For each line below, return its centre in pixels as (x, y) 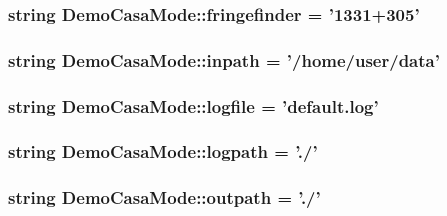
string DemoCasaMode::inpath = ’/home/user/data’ (224, 59)
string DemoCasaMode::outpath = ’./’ (164, 197)
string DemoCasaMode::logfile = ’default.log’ (193, 105)
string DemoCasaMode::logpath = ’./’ (163, 151)
